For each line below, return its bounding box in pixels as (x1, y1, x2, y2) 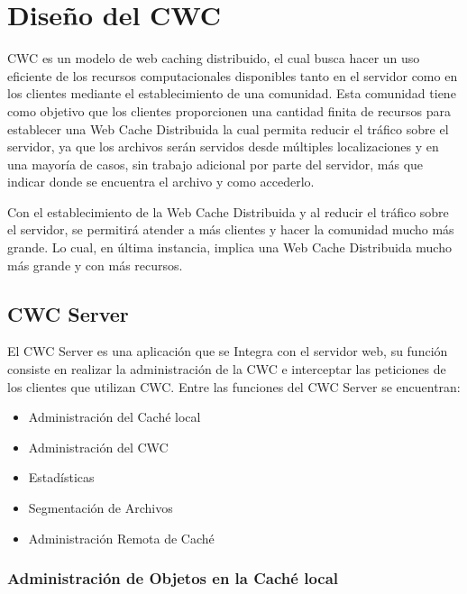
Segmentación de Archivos (28, 498, 173, 517)
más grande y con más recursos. (7, 255, 183, 274)
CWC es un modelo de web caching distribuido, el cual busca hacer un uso (7, 49, 420, 68)
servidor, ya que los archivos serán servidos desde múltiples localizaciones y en (7, 137, 439, 156)
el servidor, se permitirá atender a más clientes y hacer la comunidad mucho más (7, 220, 454, 239)
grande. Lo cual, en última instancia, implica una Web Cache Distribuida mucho (7, 238, 452, 257)
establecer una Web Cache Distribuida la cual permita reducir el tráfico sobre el (7, 119, 449, 138)
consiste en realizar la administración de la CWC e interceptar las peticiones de (7, 360, 446, 379)
